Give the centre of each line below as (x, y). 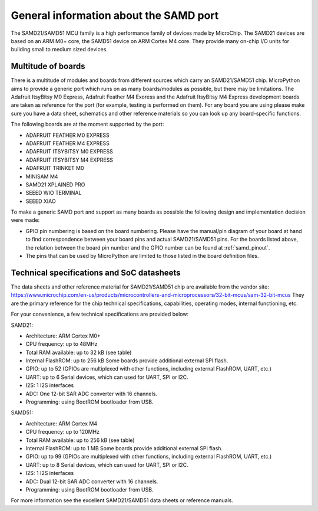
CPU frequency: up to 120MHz (63, 432)
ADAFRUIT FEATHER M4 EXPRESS (68, 143)
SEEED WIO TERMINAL (54, 193)
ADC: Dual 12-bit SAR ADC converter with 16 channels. (92, 481)
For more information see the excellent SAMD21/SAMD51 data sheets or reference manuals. (122, 500)
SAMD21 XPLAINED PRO (55, 184)
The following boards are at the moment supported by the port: (87, 125)
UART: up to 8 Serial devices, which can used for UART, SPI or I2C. (107, 465)
